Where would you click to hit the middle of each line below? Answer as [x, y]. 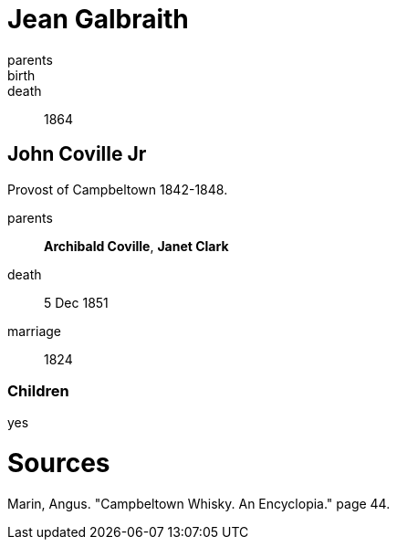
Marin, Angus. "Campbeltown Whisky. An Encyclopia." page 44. [199, 503]
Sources [59, 463]
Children [38, 390]
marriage [35, 331]
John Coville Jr [77, 154]
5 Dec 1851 [76, 302]
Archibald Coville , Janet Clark [136, 246]
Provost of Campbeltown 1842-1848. [118, 189]
